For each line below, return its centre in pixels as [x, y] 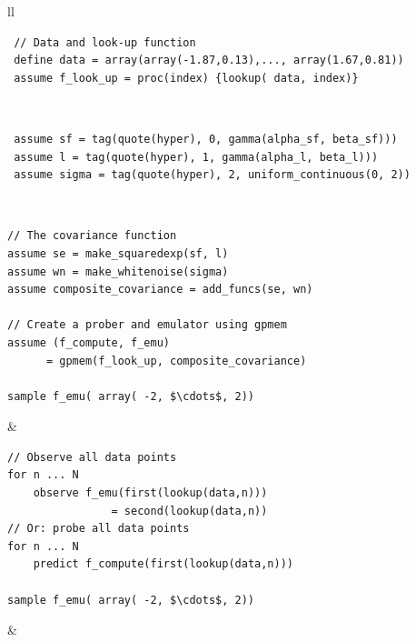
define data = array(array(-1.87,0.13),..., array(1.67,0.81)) [209, 60]
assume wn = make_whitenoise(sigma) [118, 271]
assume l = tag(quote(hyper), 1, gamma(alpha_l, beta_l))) [196, 157]
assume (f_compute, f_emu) [89, 342]
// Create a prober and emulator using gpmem [147, 325]
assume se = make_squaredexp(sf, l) [118, 253]
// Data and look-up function [105, 42]
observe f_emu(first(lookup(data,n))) [150, 493]
